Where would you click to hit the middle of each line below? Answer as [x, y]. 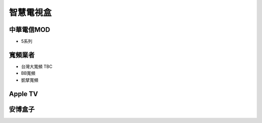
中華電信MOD [30, 30]
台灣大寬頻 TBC [37, 66]
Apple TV [24, 94]
